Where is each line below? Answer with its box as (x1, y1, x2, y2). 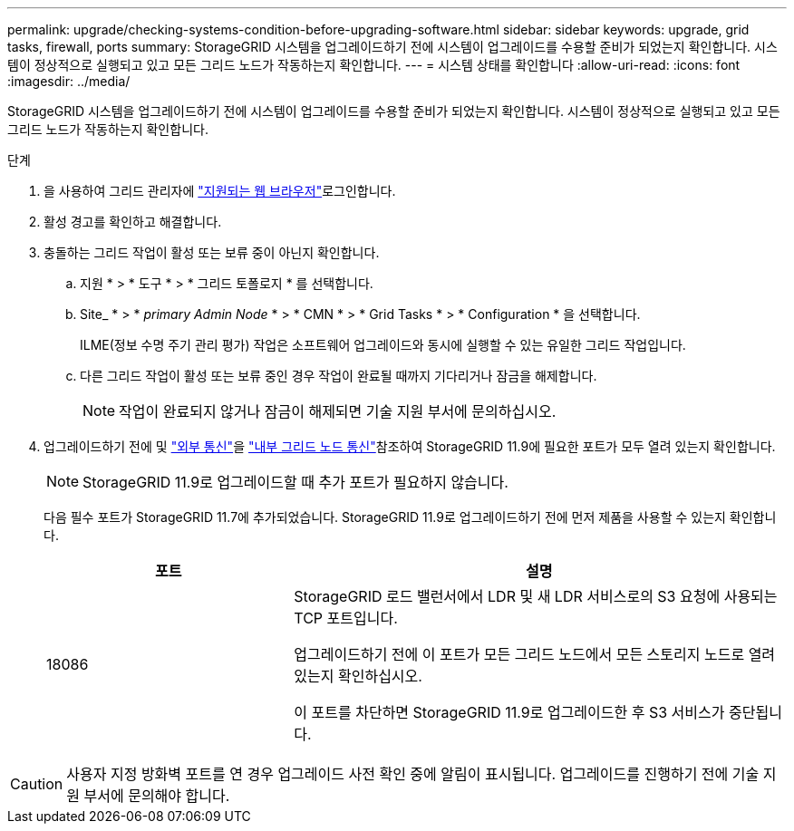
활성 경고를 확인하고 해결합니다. (44, 214, 222, 229)
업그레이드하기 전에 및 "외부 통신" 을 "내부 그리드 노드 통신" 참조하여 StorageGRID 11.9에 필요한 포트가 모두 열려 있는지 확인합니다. (44, 439, 776, 454)
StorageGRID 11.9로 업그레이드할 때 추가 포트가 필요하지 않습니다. (82, 473, 508, 491)
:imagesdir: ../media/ (7, 73, 131, 89)
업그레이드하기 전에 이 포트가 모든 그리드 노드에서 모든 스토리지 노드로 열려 (294, 645, 776, 663)
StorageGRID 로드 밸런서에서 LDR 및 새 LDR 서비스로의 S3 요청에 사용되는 (294, 587, 778, 605)
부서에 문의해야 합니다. (83, 787, 230, 805)
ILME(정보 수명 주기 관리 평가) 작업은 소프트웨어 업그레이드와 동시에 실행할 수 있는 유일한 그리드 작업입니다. (80, 337, 686, 353)
